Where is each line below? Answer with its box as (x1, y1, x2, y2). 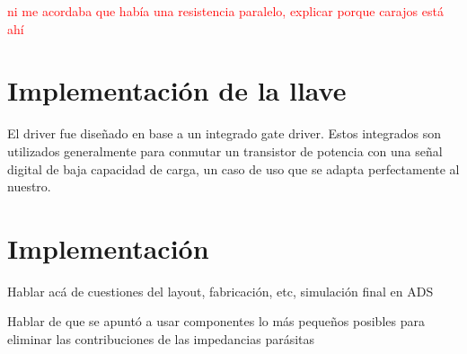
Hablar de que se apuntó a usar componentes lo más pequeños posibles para (7, 312, 425, 331)
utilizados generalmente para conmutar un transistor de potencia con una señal (7, 141, 443, 160)
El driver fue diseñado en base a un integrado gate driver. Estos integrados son (7, 124, 441, 143)
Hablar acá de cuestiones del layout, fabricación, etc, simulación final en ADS (7, 281, 434, 300)
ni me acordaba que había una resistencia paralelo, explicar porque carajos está (7, 2, 444, 20)
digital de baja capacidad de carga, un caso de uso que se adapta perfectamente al (7, 159, 460, 178)
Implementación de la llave (7, 72, 347, 109)
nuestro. (7, 177, 51, 196)
